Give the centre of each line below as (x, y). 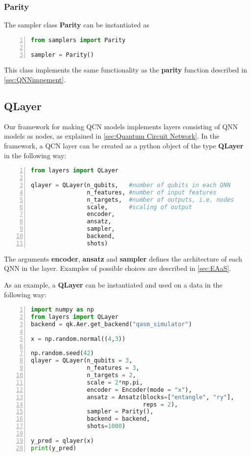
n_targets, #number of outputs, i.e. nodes (160, 200)
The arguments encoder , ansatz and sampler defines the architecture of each (123, 258)
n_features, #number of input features (152, 192)
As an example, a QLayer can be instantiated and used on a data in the (113, 285)
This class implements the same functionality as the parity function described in (125, 70)
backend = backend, (118, 419)
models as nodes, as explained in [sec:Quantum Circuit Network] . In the (112, 136)
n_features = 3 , (113, 368)
